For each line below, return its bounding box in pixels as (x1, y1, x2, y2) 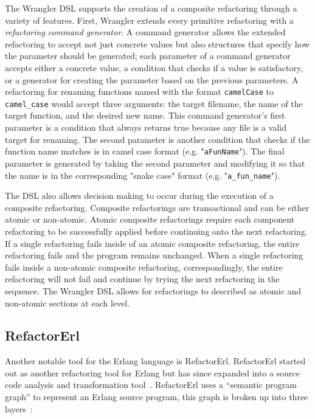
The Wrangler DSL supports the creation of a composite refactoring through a (5, 2, 297, 14)
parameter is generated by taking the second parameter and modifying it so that (5, 156, 305, 169)
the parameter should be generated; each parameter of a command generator (5, 49, 291, 62)
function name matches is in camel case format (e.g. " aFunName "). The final (5, 145, 285, 158)
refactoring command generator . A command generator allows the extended (5, 26, 286, 38)
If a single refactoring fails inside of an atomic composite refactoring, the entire (5, 237, 300, 249)
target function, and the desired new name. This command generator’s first (5, 109, 285, 122)
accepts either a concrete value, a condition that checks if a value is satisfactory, (5, 61, 303, 74)
